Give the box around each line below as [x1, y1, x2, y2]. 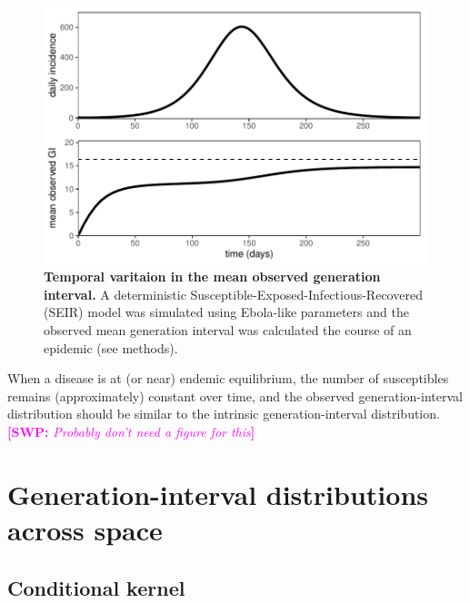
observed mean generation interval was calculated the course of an [44, 321, 412, 340]
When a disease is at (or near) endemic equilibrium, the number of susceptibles [7, 369, 449, 388]
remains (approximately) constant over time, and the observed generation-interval [7, 386, 463, 405]
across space [7, 510, 163, 548]
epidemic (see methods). [44, 338, 178, 357]
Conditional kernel [7, 573, 185, 601]
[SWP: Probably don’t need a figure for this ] [7, 422, 255, 440]
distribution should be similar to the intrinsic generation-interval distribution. [7, 404, 440, 423]
